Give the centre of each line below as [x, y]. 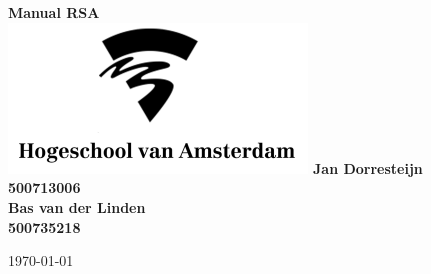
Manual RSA [54, 12]
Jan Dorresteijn [368, 167]
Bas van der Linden [77, 206]
